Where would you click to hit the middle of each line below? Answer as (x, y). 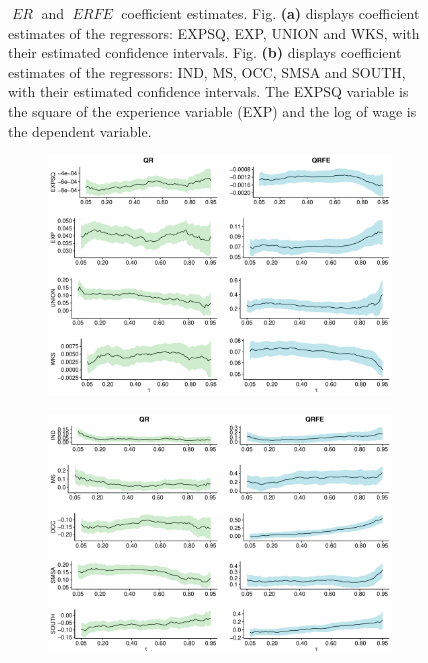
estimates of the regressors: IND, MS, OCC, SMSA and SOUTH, (207, 71)
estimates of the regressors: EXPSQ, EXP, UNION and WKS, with (214, 32)
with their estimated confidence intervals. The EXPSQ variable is (208, 91)
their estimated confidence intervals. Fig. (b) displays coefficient (205, 52)
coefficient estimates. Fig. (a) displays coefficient (270, 13)
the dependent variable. (80, 130)
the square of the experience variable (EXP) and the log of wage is (212, 110)
